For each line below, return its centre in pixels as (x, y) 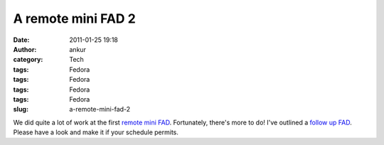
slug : (21, 109)
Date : (21, 40)
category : (28, 60)
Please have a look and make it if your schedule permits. (96, 132)
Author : (25, 49)
